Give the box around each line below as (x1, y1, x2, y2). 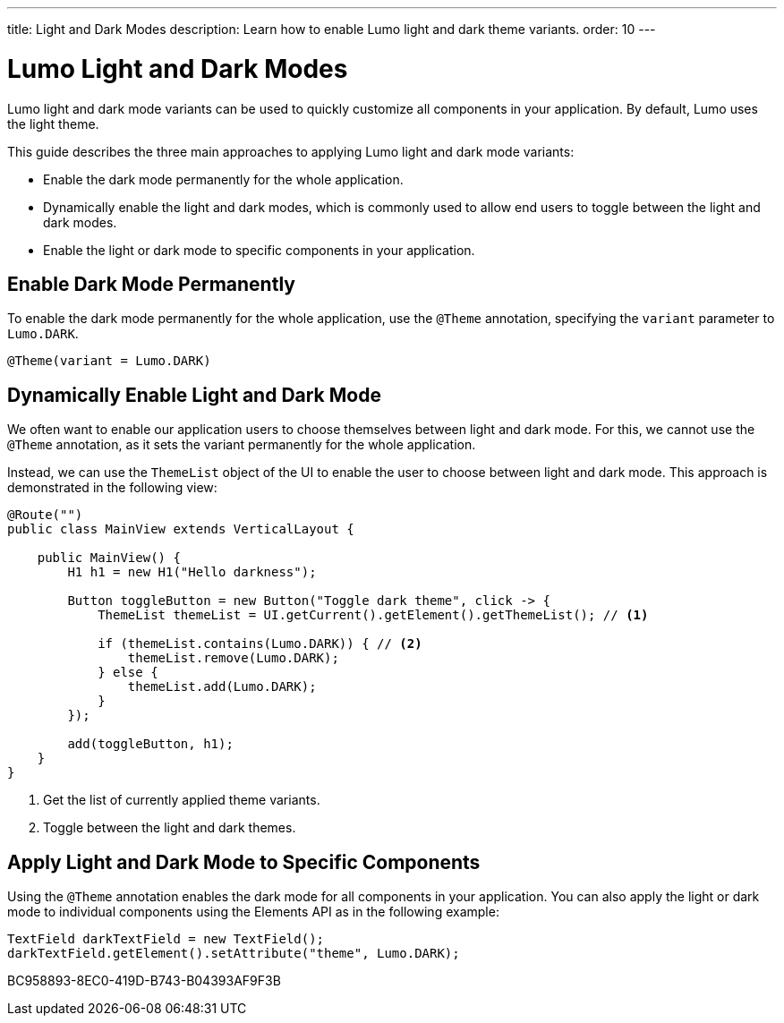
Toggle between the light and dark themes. (43, 820, 296, 836)
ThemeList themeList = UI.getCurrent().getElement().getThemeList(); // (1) (98, 608, 649, 623)
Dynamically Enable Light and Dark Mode (7, 383, 381, 406)
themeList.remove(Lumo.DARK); (127, 651, 339, 666)
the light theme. (7, 115, 99, 132)
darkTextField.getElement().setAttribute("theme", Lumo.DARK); (7, 946, 460, 961)
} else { (98, 665, 158, 680)
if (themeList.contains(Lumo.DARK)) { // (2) (98, 636, 422, 652)
